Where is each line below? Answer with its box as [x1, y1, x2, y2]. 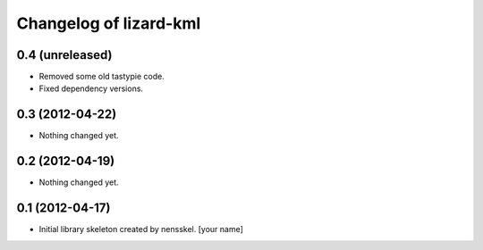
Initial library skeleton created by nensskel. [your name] [38, 224, 243, 235]
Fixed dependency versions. [38, 83, 143, 94]
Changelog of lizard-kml [16, 13, 201, 33]
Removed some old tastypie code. [38, 71, 165, 82]
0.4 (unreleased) [16, 47, 113, 62]
